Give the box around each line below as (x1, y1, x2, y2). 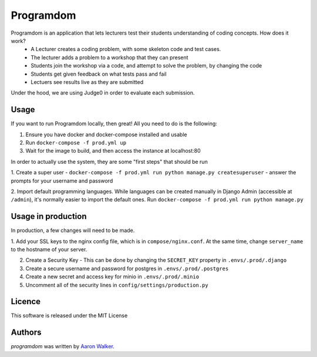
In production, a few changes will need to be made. (11, 227, 135, 234)
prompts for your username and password (11, 177, 113, 184)
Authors (11, 328, 42, 338)
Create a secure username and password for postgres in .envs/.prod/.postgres (25, 265, 229, 272)
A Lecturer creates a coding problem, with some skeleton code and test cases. (31, 46, 221, 53)
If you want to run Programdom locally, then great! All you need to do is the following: (11, 120, 217, 127)
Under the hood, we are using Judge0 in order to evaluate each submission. (11, 89, 195, 96)
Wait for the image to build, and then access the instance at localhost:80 (25, 147, 201, 154)
